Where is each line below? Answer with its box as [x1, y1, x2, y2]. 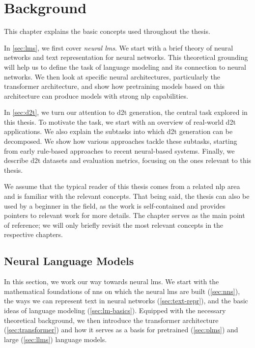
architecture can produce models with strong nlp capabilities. [4, 90, 188, 101]
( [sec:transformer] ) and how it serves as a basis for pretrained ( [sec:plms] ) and [4, 324, 238, 335]
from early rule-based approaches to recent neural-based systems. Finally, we [4, 145, 235, 156]
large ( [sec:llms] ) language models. [4, 334, 107, 344]
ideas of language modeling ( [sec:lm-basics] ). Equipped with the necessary [4, 305, 226, 315]
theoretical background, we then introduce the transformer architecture [4, 315, 219, 325]
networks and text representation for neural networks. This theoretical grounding [4, 52, 248, 62]
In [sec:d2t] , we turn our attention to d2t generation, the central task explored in [4, 107, 248, 117]
